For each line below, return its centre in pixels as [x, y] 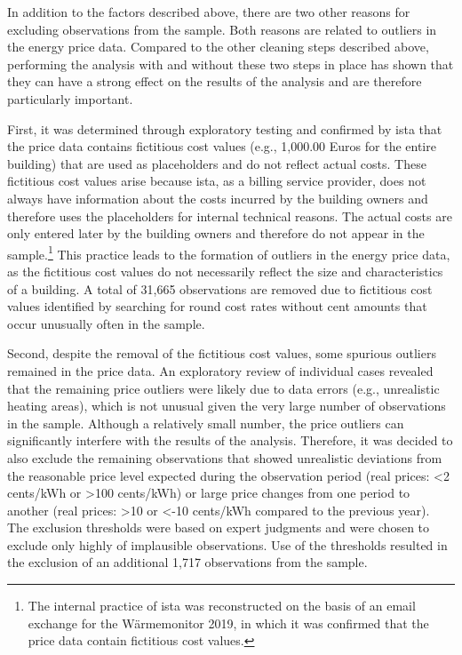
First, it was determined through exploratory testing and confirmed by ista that [225, 128]
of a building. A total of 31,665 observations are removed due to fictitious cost [220, 288]
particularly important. [70, 98]
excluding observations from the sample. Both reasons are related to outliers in [222, 29]
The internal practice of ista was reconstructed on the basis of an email [222, 606]
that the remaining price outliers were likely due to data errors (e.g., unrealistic [223, 388]
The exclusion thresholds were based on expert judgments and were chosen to [219, 527]
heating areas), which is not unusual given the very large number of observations [227, 406]
